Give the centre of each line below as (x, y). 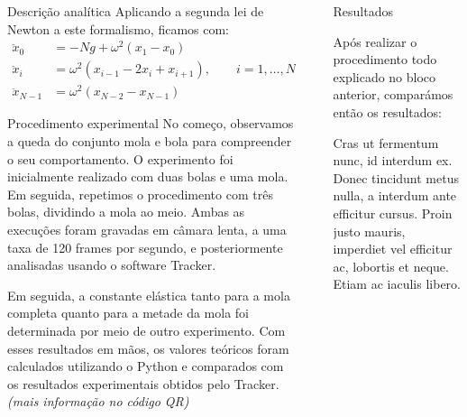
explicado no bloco (385, 76)
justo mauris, (369, 231)
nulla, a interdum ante (395, 195)
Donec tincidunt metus (396, 177)
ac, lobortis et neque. (391, 266)
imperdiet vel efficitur (393, 249)
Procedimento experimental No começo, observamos (151, 123)
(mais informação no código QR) (98, 401)
